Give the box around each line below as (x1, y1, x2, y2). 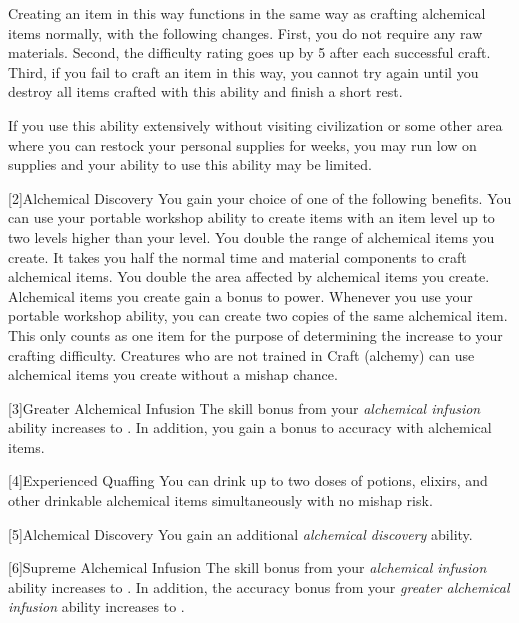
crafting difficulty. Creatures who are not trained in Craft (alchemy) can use (8, 344, 475, 365)
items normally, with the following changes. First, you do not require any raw (8, 22, 483, 43)
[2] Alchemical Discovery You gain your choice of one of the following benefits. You (8, 187, 512, 208)
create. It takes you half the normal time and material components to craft (8, 246, 467, 267)
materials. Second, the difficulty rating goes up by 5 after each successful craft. (8, 42, 491, 63)
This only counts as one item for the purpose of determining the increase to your (8, 324, 503, 345)
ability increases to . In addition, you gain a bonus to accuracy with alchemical (8, 417, 492, 438)
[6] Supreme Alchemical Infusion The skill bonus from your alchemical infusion (8, 557, 487, 578)
